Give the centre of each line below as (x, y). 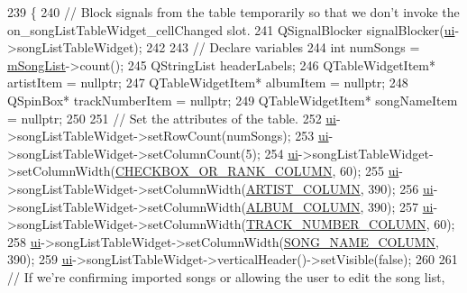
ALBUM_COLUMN (303, 206)
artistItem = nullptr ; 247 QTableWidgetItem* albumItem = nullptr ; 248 (208, 82)
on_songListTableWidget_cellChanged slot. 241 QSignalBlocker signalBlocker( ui (231, 29)
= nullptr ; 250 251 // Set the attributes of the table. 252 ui (172, 118)
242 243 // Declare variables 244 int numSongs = (283, 47)
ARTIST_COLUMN (303, 188)
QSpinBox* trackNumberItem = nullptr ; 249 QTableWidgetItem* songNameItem (233, 100)
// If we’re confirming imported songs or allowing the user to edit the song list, (226, 276)
